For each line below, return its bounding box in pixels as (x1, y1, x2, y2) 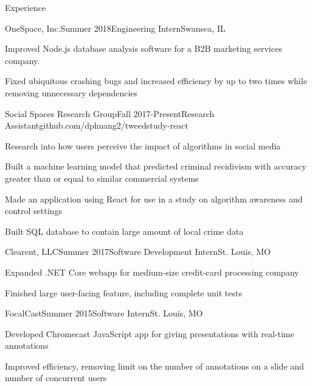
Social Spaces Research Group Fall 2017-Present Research (5, 107, 215, 120)
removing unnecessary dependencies (5, 86, 138, 99)
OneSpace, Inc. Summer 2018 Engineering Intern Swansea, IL (5, 21, 226, 34)
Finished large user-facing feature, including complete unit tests (5, 286, 242, 299)
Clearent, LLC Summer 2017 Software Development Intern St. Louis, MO (5, 245, 271, 258)
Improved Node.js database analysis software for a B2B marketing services (5, 42, 282, 55)
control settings (5, 204, 62, 217)
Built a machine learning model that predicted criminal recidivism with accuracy (5, 160, 307, 173)
